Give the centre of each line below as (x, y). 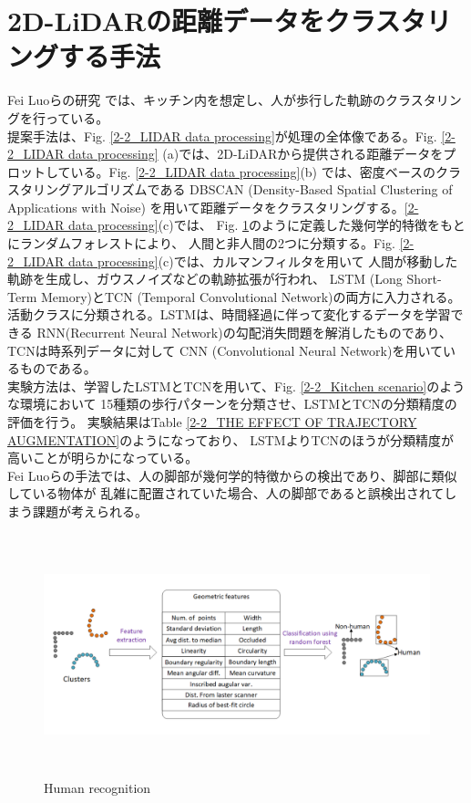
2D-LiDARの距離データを (166, 21)
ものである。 (58, 368)
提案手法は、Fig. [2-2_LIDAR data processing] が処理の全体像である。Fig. (222, 136)
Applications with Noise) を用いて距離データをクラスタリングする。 (206, 207)
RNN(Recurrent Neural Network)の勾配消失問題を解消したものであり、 (244, 333)
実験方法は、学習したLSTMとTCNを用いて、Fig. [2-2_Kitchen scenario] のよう (236, 386)
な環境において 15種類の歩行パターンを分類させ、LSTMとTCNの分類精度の (232, 404)
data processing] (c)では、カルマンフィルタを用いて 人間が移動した (263, 261)
